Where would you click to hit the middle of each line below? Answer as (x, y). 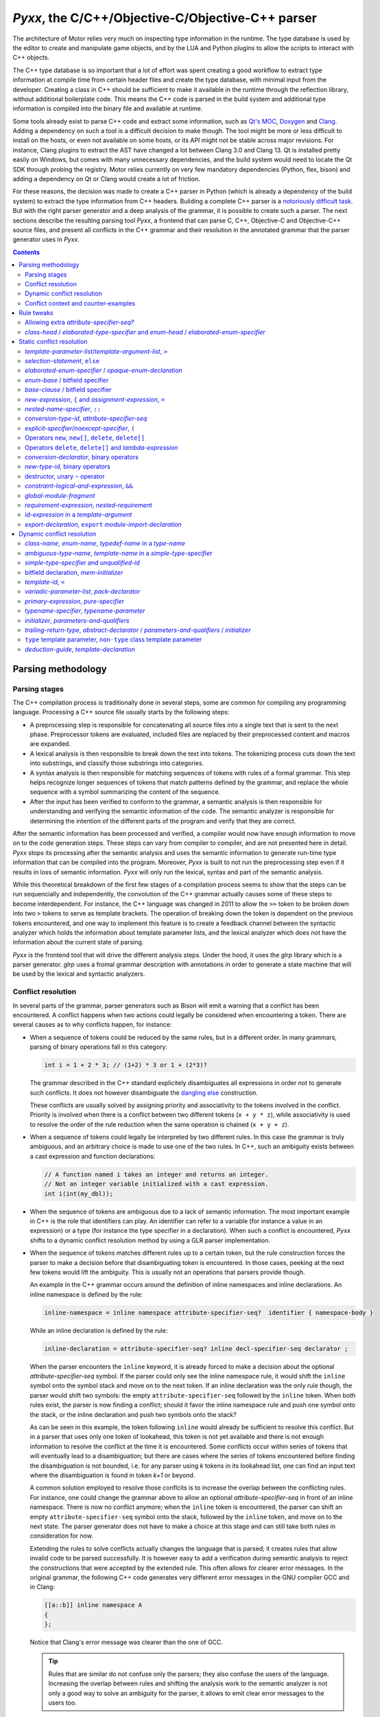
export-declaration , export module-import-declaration (103, 524)
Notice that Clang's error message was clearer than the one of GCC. (126, 1642)
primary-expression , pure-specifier (75, 601)
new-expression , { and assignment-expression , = (95, 399)
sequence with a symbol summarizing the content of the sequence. (125, 792)
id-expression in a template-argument (79, 514)
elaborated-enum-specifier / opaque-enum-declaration (104, 370)
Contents (26, 252)
